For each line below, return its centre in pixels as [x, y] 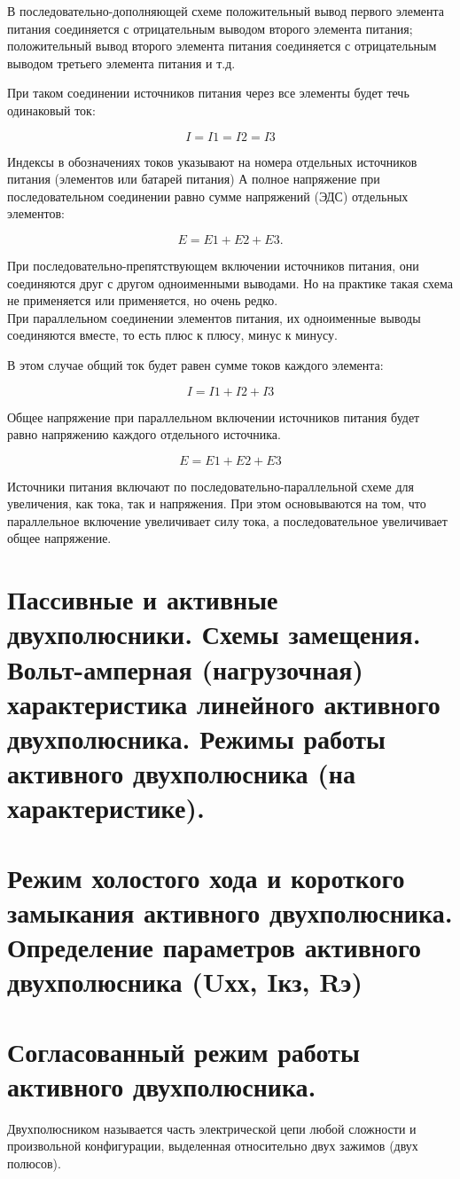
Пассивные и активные [143, 599]
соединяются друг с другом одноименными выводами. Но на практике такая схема [230, 283]
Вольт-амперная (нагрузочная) [185, 668]
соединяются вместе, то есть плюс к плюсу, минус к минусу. [173, 335]
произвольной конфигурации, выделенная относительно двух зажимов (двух [213, 1146]
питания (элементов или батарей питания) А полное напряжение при [194, 179]
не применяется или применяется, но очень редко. [143, 300]
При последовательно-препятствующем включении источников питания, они [213, 265]
